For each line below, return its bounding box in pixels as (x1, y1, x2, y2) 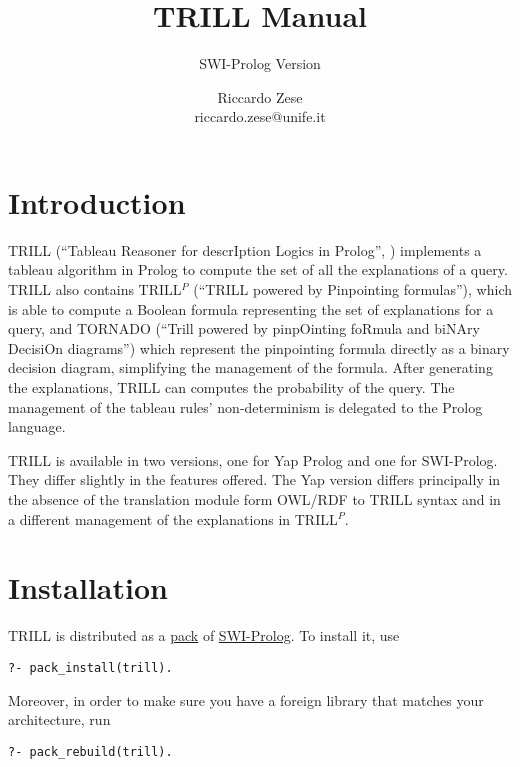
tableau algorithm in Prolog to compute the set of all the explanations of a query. (8, 259, 508, 280)
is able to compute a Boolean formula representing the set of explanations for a (8, 298, 494, 319)
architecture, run (8, 709, 111, 730)
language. (8, 416, 66, 437)
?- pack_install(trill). (8, 660, 173, 675)
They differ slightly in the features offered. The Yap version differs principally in (8, 469, 501, 490)
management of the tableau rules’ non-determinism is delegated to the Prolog (8, 396, 483, 417)
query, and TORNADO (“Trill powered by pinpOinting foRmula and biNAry (8, 318, 480, 339)
